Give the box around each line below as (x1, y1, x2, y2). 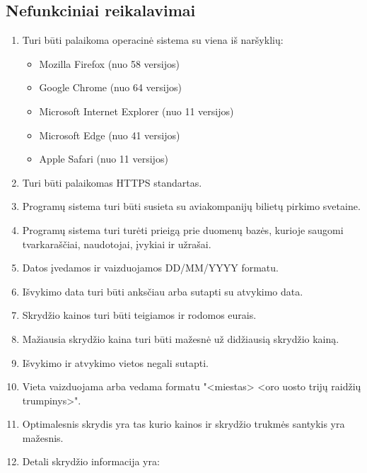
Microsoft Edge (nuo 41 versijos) (39, 127, 180, 142)
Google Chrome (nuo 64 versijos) (39, 80, 182, 95)
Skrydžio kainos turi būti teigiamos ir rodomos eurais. (22, 308, 257, 322)
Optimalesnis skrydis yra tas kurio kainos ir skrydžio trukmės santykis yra (22, 416, 345, 431)
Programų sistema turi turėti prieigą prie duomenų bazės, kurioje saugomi (22, 222, 344, 237)
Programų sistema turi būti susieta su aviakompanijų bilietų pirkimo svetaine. (22, 199, 361, 214)
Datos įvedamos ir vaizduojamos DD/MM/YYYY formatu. (22, 260, 279, 275)
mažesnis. (22, 430, 64, 445)
